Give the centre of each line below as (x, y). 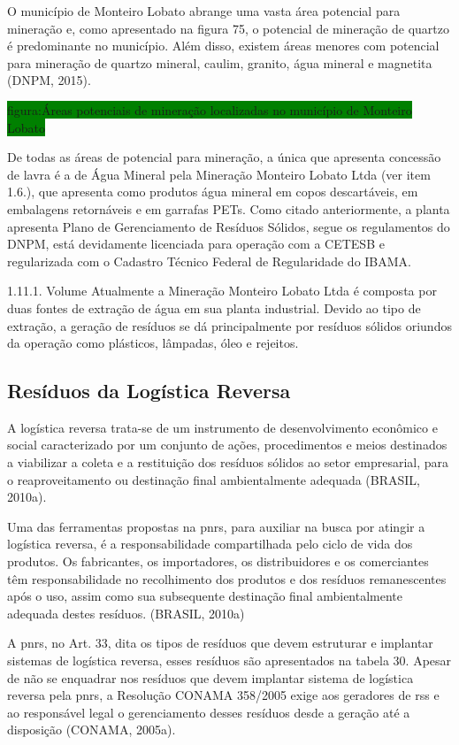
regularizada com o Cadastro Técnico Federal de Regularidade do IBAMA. (210, 261)
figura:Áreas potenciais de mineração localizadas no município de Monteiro (210, 109)
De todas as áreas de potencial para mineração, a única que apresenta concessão (224, 157)
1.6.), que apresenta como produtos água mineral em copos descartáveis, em (213, 192)
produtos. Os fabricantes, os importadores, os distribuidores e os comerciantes (218, 561)
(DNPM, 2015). (49, 80)
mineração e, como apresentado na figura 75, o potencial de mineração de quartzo (228, 28)
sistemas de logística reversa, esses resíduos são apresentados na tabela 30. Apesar (229, 661)
